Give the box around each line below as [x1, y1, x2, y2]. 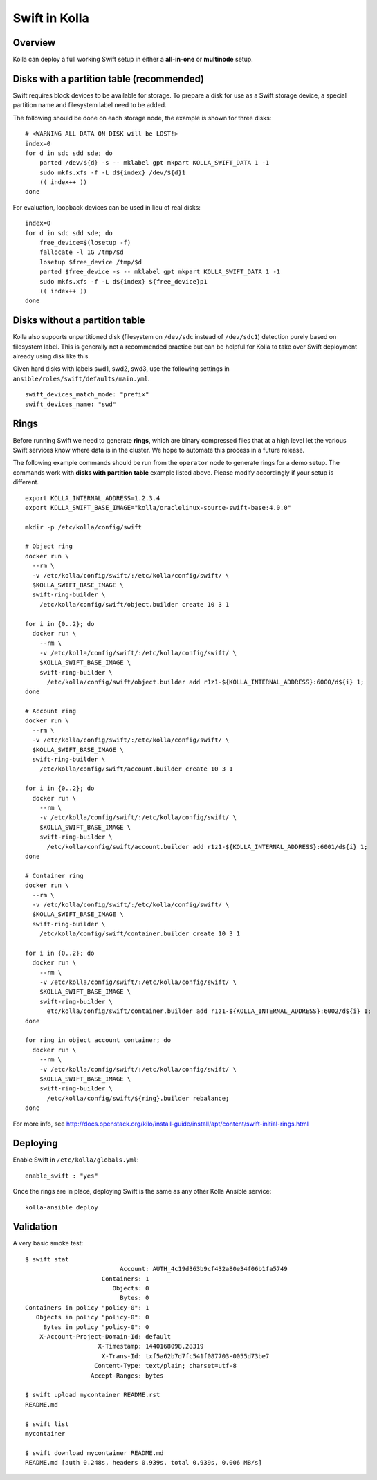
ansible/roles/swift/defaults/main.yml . [12, 374, 150, 383]
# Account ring [25, 707, 77, 715]
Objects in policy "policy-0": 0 [35, 1313, 149, 1322]
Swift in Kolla [12, 10, 89, 26]
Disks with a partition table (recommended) [12, 73, 204, 84]
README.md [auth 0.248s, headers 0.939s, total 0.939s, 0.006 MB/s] [25, 1459, 262, 1467]
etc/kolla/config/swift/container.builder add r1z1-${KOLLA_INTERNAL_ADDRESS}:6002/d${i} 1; [46, 1007, 371, 1015]
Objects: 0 [112, 1284, 149, 1292]
